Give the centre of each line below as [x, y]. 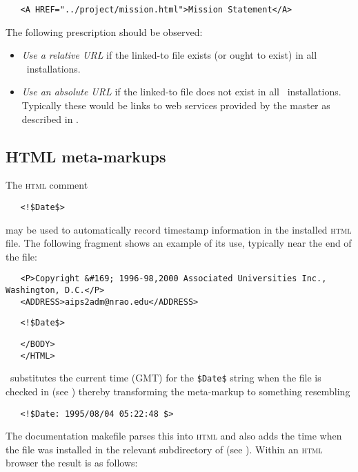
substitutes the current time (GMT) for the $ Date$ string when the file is [166, 378]
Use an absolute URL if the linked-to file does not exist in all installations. [181, 92]
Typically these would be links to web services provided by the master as [176, 105]
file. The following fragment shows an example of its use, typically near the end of [179, 243]
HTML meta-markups [86, 156]
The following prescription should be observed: [104, 31]
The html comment [47, 185]
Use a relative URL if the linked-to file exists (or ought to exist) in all [169, 55]
